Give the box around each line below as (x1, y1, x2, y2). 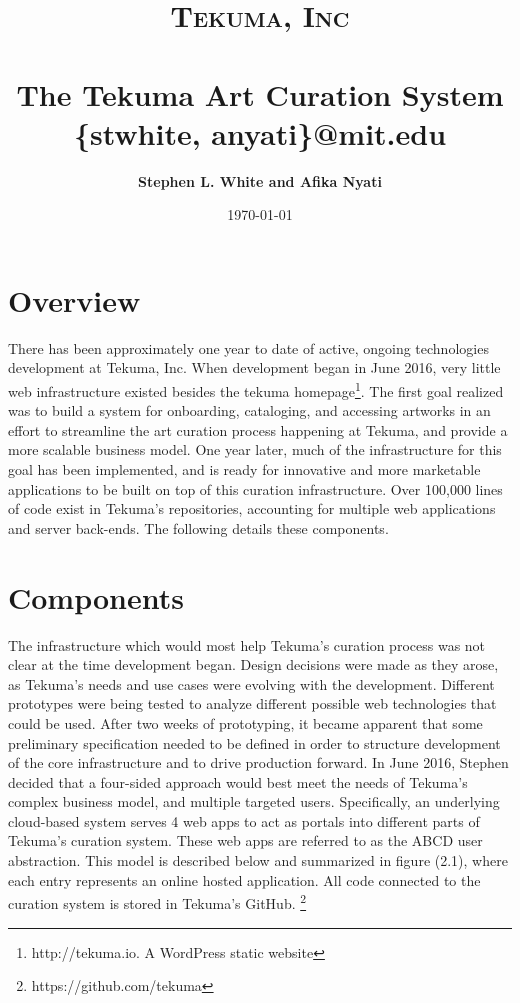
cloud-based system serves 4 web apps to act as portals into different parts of (8, 810, 480, 831)
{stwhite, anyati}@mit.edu (73, 112, 447, 153)
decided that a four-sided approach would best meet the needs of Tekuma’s (8, 771, 468, 792)
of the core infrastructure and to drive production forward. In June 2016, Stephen (8, 752, 509, 773)
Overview (8, 279, 141, 320)
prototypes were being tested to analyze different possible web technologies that (8, 693, 497, 714)
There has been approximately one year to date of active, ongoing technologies (8, 337, 489, 358)
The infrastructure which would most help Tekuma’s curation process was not (8, 634, 486, 655)
